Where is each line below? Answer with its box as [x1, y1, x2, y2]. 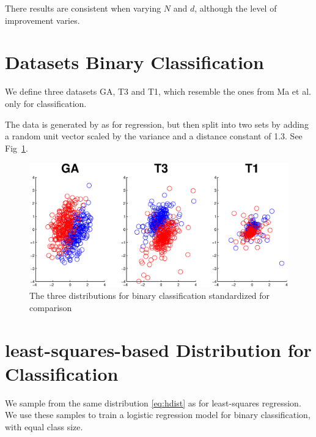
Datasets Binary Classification [5, 50, 264, 75]
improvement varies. [5, 13, 80, 26]
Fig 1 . [5, 141, 28, 154]
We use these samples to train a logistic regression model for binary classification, [5, 408, 310, 421]
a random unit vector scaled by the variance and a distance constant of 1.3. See [5, 130, 303, 142]
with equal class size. [5, 420, 83, 433]
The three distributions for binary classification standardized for [29, 289, 270, 302]
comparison [29, 301, 72, 314]
